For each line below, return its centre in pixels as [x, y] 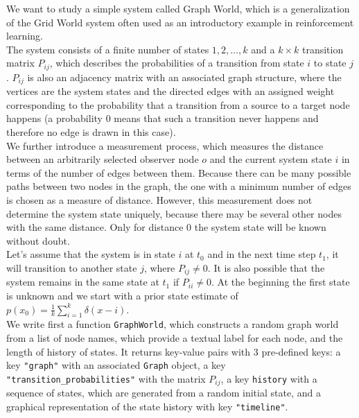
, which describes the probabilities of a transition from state [177, 63]
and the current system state [271, 159]
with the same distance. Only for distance [95, 227]
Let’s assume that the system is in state [91, 254]
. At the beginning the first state [281, 282]
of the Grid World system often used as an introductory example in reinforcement [180, 22]
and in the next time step [262, 254]
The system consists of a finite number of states [108, 49]
